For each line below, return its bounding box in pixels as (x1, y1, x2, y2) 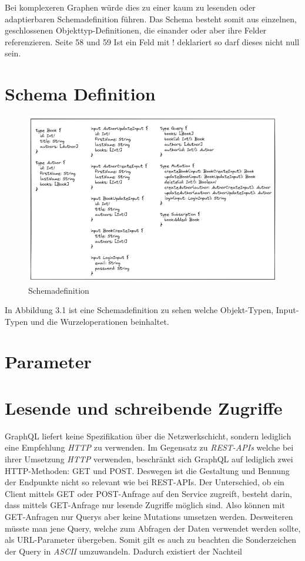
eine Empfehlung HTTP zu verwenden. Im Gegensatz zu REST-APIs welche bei (5, 441, 294, 453)
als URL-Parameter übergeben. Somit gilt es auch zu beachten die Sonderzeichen (5, 533, 296, 546)
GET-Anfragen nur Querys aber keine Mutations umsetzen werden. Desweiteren (5, 510, 293, 522)
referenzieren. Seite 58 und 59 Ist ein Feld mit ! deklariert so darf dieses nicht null (5, 35, 300, 48)
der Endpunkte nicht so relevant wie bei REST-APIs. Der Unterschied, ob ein (5, 476, 284, 488)
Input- (276, 304, 299, 316)
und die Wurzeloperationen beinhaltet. (30, 315, 169, 327)
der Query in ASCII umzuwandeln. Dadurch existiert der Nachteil (5, 545, 242, 557)
